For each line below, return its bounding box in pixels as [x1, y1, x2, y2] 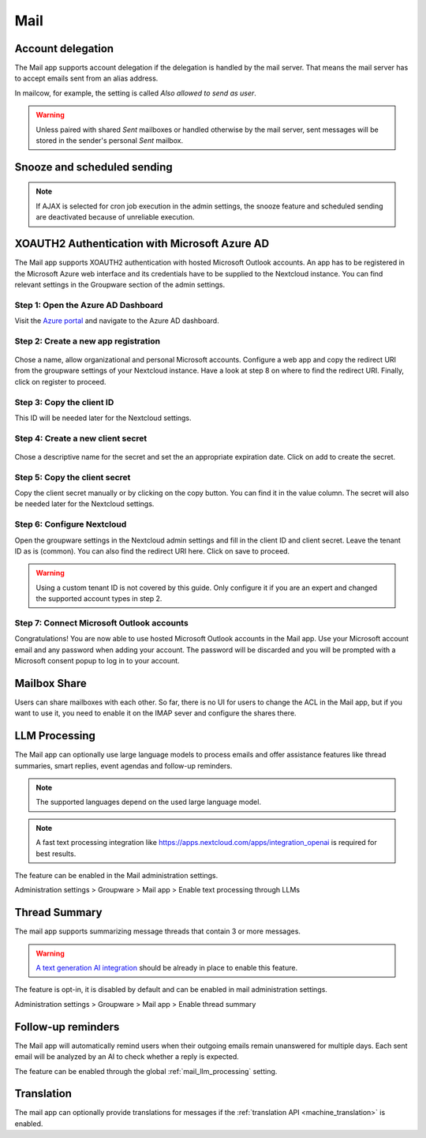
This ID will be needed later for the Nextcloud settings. [14, 413, 192, 423]
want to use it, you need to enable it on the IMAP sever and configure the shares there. [14, 708, 297, 718]
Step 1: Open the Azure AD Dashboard [14, 299, 163, 310]
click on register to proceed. [14, 377, 106, 386]
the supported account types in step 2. [35, 594, 163, 603]
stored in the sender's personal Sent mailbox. [35, 136, 184, 145]
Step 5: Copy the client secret [14, 471, 131, 483]
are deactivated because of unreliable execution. [35, 212, 195, 222]
